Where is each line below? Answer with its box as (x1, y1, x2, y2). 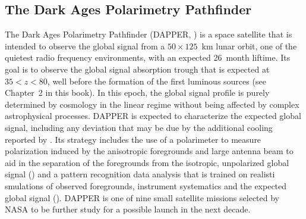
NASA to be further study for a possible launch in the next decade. (5, 203, 251, 215)
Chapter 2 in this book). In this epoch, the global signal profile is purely (5, 86, 270, 99)
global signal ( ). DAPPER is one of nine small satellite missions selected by (5, 191, 279, 204)
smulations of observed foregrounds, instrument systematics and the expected (5, 179, 287, 192)
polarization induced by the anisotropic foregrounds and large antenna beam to (5, 145, 294, 157)
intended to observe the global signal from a (5, 39, 165, 52)
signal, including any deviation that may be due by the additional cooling (5, 121, 273, 133)
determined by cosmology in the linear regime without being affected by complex (5, 98, 299, 110)
